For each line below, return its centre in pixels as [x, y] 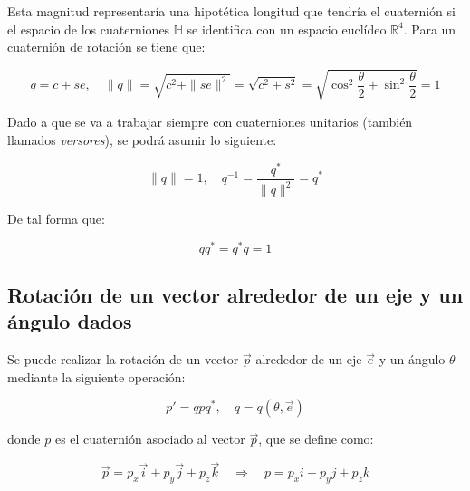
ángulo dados [70, 321]
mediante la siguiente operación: [96, 376]
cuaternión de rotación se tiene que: [106, 47]
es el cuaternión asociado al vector [150, 439]
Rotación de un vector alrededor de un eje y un [235, 295]
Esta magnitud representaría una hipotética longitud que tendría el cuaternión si [231, 11]
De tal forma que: [56, 218]
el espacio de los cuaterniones [89, 29]
